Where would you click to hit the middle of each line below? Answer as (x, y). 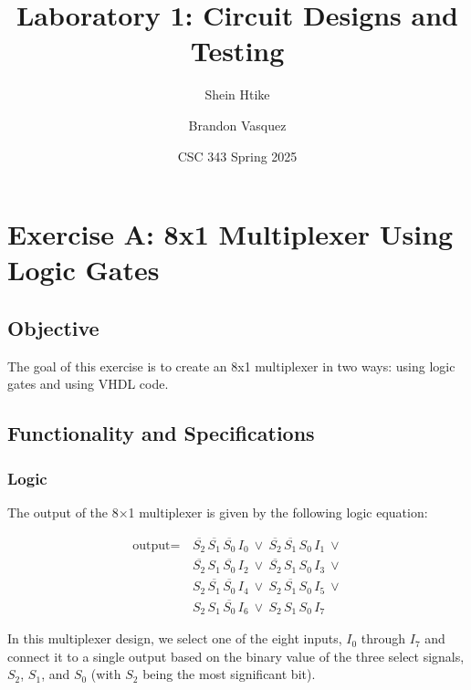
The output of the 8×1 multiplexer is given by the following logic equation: (218, 512)
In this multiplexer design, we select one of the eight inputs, (175, 638)
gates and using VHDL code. (88, 384)
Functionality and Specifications (161, 433)
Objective (53, 327)
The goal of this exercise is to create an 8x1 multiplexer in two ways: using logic (231, 366)
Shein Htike (237, 94)
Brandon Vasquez (237, 125)
